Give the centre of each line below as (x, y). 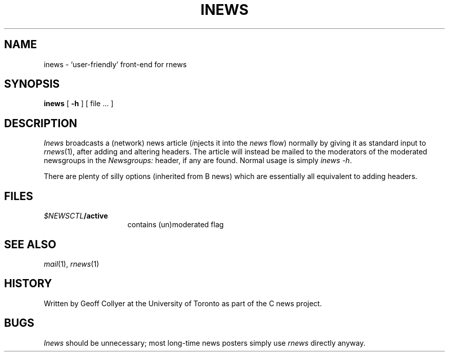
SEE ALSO (30, 244)
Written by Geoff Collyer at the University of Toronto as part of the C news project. (183, 303)
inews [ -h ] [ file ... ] (79, 104)
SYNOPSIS (32, 84)
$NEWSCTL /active (76, 216)
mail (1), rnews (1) (72, 264)
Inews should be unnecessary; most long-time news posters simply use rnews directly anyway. (205, 343)
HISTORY (28, 284)
